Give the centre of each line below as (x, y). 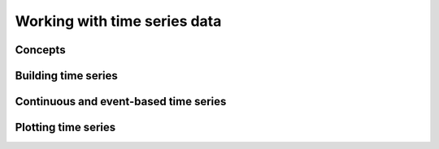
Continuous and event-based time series (121, 102)
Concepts (40, 50)
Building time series (66, 76)
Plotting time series (65, 128)
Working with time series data (118, 21)
